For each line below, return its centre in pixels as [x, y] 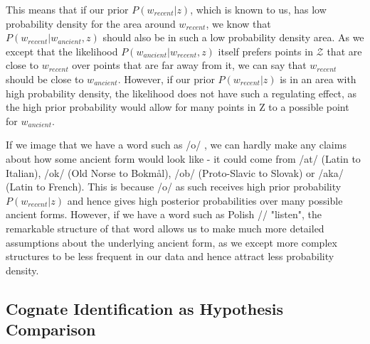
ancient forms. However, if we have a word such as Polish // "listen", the [164, 214]
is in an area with [318, 79]
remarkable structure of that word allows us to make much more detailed [165, 228]
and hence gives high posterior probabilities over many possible [205, 200]
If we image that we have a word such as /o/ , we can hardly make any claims [176, 145]
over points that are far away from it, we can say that [189, 65]
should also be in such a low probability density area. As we [233, 37]
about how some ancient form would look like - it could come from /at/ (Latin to [183, 158]
